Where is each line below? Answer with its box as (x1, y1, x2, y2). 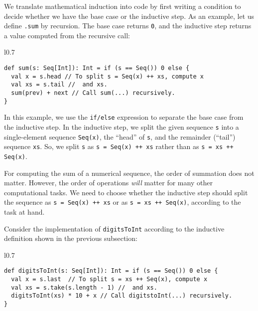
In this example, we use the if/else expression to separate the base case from (4, 112, 244, 122)
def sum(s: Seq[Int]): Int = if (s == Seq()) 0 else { (4, 65, 190, 72)
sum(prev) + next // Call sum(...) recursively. (11, 89, 175, 96)
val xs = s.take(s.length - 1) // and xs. (11, 284, 157, 291)
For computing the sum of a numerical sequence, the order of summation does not (4, 167, 255, 178)
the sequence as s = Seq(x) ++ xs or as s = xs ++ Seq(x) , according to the (4, 197, 241, 207)
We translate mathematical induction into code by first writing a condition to (4, 1, 241, 11)
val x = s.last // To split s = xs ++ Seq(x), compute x (11, 276, 208, 283)
